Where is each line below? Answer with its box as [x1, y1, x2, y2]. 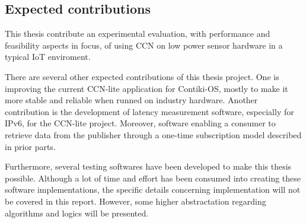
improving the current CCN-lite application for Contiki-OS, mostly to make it [5, 82, 288, 94]
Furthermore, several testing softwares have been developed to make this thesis [5, 160, 292, 173]
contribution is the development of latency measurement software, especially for [5, 105, 294, 117]
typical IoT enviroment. [5, 50, 91, 63]
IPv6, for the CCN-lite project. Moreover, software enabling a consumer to [5, 117, 276, 129]
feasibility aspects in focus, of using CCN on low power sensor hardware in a [5, 39, 283, 51]
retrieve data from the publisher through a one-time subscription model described [5, 128, 302, 141]
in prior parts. [5, 140, 56, 152]
